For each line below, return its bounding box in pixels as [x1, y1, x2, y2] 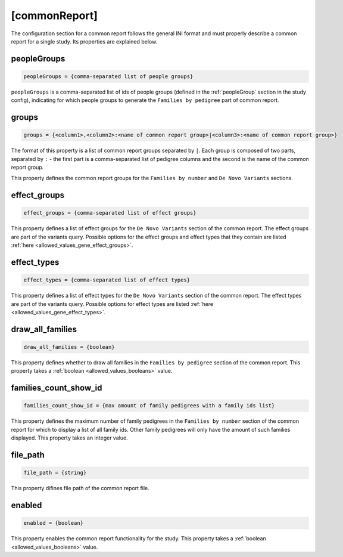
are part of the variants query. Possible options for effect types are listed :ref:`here [11, 300, 214, 307]
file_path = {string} [23, 469, 87, 476]
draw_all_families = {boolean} [23, 344, 116, 350]
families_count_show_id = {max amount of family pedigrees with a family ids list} [23, 403, 275, 409]
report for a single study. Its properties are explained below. [11, 38, 158, 45]
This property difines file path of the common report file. [11, 485, 149, 492]
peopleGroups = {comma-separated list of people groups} [23, 73, 194, 80]
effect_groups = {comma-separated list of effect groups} [23, 209, 197, 216]
